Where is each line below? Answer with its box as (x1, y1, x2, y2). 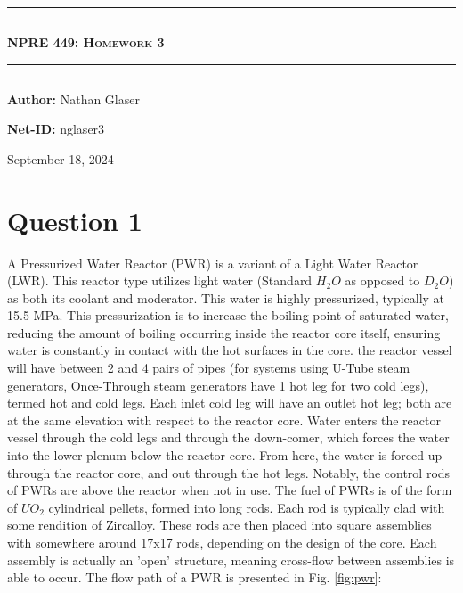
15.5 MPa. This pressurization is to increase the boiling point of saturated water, (7, 306, 449, 325)
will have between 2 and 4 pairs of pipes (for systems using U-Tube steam (7, 358, 410, 377)
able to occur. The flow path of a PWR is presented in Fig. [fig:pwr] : (7, 568, 382, 587)
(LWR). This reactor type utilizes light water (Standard (7, 271, 313, 290)
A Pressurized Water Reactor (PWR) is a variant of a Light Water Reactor (7, 253, 418, 272)
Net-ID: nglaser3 (7, 119, 105, 138)
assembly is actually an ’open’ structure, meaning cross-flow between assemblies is (7, 550, 455, 569)
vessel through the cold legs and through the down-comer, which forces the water (7, 428, 450, 447)
